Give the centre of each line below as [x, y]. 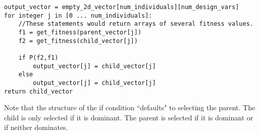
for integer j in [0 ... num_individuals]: [78, 15]
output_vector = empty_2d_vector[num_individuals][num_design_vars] [122, 7]
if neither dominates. [36, 127]
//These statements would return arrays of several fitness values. [136, 24]
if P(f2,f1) [38, 57]
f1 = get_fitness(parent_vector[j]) [80, 32]
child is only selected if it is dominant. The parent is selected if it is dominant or [129, 117]
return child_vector [39, 91]
